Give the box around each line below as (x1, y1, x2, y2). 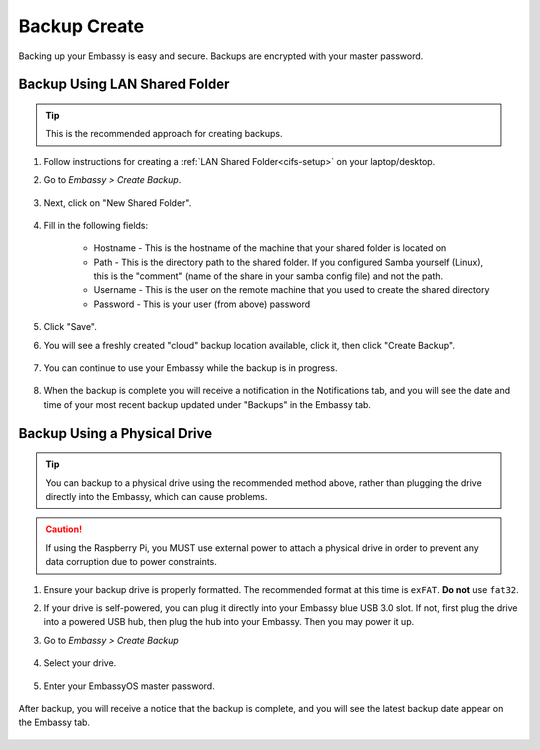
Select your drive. (43, 657, 117, 669)
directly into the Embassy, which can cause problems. (45, 491, 268, 502)
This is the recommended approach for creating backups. (45, 128, 284, 140)
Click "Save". (43, 321, 97, 333)
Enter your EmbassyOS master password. (43, 680, 215, 692)
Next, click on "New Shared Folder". (43, 196, 192, 209)
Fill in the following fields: (43, 219, 149, 231)
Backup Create (18, 15, 145, 37)
